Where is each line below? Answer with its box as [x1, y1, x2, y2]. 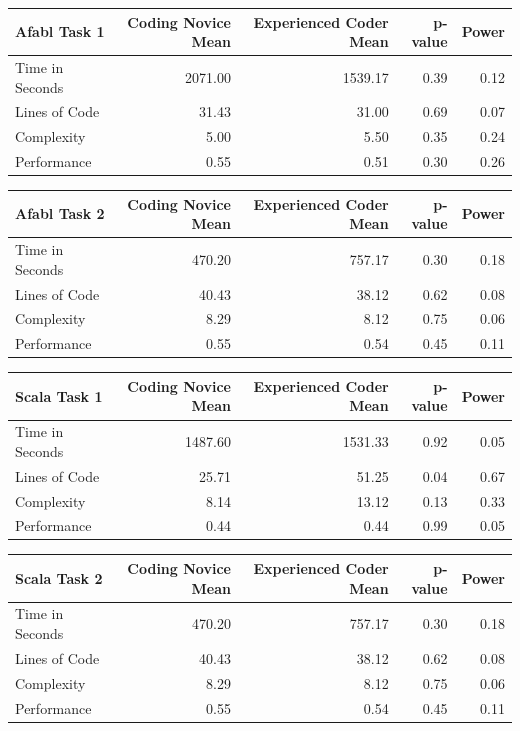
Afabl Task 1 [15, 21, 105, 42]
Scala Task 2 [15, 567, 103, 588]
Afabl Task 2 [15, 203, 105, 224]
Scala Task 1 [15, 385, 103, 406]
